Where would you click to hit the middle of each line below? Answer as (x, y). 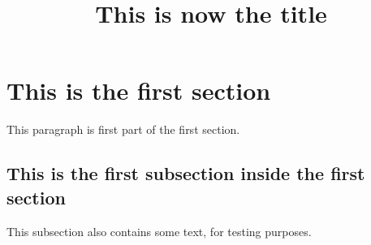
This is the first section (139, 90)
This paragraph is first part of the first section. (123, 129)
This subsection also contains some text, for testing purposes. (159, 231)
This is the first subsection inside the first (186, 173)
